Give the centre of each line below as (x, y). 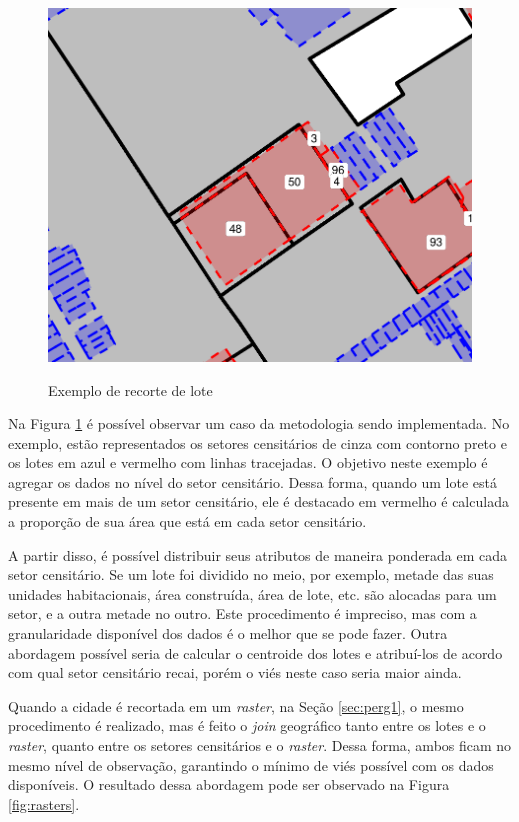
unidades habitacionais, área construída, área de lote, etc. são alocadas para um (252, 593)
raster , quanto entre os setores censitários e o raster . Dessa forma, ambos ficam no (260, 745)
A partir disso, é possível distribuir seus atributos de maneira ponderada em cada (258, 554)
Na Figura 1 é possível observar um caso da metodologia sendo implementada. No (259, 423)
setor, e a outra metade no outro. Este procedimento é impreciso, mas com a (242, 613)
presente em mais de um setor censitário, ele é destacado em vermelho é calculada (258, 501)
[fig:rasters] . (44, 803)
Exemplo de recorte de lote (130, 389)
